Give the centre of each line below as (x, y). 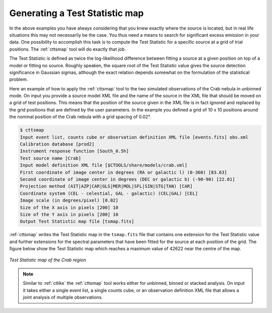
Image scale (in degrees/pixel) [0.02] (69, 200)
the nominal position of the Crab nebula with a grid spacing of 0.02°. (80, 117)
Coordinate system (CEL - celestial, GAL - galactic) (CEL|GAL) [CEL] (109, 193)
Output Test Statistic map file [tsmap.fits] (77, 222)
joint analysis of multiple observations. (63, 297)
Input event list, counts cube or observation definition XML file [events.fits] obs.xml (134, 137)
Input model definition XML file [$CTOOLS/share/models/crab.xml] (104, 165)
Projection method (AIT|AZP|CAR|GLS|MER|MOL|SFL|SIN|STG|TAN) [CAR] (106, 186)
